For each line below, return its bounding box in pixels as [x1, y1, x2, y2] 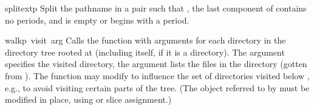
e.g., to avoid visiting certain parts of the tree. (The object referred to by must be [5, 81, 310, 94]
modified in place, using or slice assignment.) [5, 93, 172, 106]
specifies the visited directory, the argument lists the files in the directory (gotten [5, 57, 307, 70]
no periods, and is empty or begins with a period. [5, 13, 189, 26]
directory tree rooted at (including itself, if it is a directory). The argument [5, 45, 285, 58]
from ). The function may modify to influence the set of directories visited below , [5, 69, 310, 82]
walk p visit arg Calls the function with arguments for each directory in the [5, 34, 286, 47]
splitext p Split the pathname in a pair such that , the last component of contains [5, 2, 307, 14]
